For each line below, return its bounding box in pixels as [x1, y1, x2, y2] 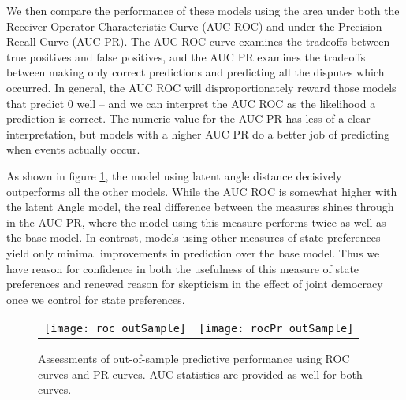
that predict [6, 94, 65, 111]
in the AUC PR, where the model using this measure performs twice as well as [6, 213, 386, 230]
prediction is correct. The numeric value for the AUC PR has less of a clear [6, 110, 371, 127]
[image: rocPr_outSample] [199, 322, 354, 335]
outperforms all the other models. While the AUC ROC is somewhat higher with [6, 183, 397, 199]
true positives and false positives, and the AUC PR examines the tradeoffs [6, 48, 366, 65]
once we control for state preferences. [6, 291, 185, 307]
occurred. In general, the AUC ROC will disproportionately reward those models [6, 79, 397, 95]
